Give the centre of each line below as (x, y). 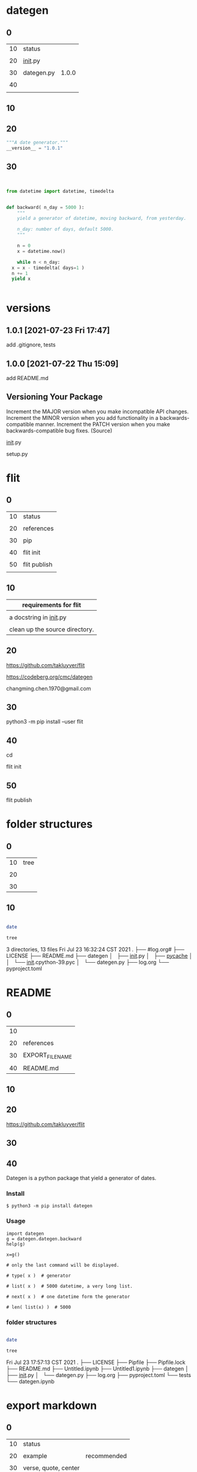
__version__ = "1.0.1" (35, 148)
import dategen (25, 1234)
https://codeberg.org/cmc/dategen (50, 677)
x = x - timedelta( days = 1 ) (48, 268)
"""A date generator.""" (37, 143)
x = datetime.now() (41, 251)
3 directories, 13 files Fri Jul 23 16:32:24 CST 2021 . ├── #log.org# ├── (95, 949)
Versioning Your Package (55, 397)
